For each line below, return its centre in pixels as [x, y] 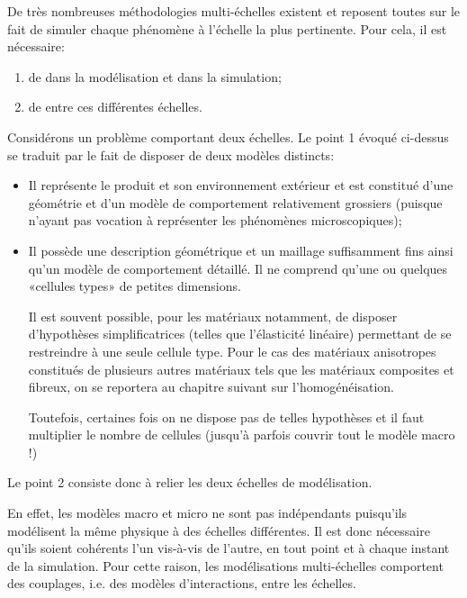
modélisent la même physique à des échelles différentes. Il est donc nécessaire [219, 530]
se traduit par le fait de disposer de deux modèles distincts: [171, 154]
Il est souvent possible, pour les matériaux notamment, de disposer [213, 316]
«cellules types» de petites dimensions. [135, 286]
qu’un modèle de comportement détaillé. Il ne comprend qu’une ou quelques [238, 268]
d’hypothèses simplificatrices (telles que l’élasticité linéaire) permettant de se [240, 334]
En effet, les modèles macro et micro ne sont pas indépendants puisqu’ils [207, 513]
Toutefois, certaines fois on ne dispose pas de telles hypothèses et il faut [226, 417]
